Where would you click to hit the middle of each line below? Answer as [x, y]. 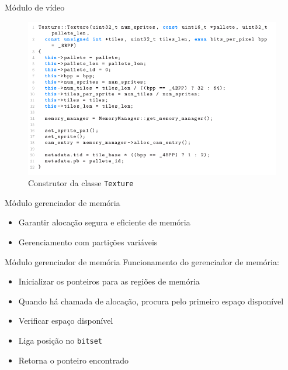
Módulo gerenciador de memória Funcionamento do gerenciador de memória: [142, 261]
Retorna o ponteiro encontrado [73, 360]
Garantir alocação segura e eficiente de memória [104, 222]
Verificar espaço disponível [66, 321]
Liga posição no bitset [60, 340]
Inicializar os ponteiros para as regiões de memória [109, 281]
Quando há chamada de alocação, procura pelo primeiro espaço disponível [151, 301]
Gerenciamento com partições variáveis [88, 241]
